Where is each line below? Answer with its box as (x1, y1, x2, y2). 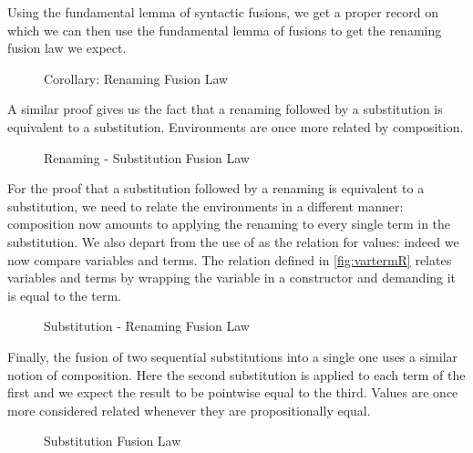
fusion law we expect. (7, 38, 127, 57)
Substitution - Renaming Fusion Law (44, 316, 250, 335)
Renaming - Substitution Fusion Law (44, 148, 250, 167)
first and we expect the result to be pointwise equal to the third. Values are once (7, 383, 458, 402)
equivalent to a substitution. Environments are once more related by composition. (7, 117, 464, 136)
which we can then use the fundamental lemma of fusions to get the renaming (7, 20, 442, 39)
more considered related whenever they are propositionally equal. (7, 400, 371, 419)
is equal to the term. (7, 285, 121, 304)
